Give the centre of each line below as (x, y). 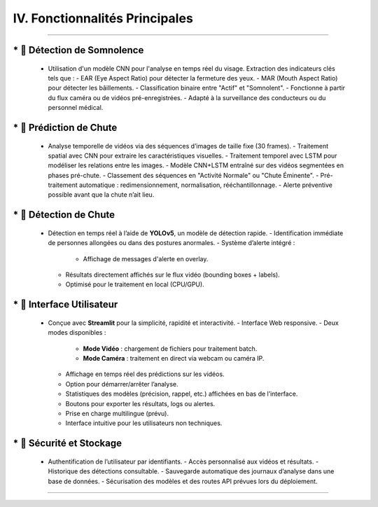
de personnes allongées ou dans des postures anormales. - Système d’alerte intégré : (171, 243)
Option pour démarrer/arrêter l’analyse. (122, 384)
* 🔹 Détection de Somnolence (78, 50)
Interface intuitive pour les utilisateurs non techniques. (144, 423)
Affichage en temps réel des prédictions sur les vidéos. (145, 374)
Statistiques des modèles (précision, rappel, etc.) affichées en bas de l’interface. (182, 394)
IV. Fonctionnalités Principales (103, 18)
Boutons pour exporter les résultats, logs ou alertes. (140, 403)
